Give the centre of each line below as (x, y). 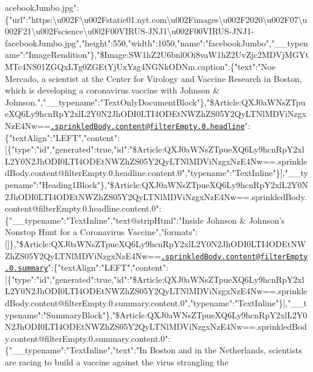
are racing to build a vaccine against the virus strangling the (117, 362)
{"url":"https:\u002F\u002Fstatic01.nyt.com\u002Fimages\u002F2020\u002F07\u (156, 19)
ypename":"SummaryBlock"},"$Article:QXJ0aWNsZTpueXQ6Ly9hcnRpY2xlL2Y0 (156, 314)
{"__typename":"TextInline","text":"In (76, 350)
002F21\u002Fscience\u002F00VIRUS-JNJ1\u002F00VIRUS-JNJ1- (130, 31)
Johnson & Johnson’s (246, 220)
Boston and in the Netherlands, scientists (226, 350)
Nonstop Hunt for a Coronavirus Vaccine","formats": (101, 232)
